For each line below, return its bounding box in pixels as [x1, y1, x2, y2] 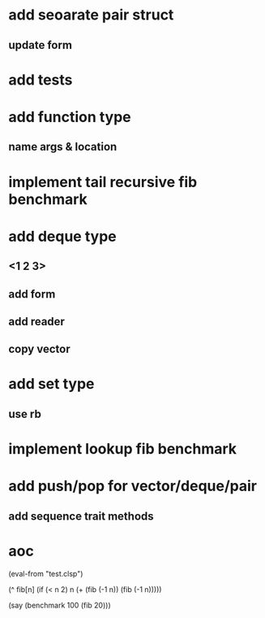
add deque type [8, 227, 117, 246]
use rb [8, 407, 42, 420]
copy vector [8, 342, 71, 356]
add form [8, 287, 56, 301]
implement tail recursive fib [8, 172, 198, 191]
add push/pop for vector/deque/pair [8, 477, 258, 495]
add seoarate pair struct [8, 6, 174, 24]
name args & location [8, 140, 118, 154]
